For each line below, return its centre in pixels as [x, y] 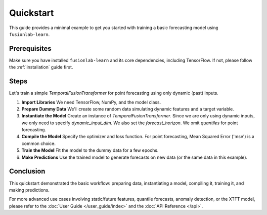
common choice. [39, 143]
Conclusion [27, 171]
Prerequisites [30, 49]
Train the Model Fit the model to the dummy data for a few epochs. [90, 150]
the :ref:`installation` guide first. [41, 67]
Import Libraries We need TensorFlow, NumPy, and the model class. [91, 102]
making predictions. [29, 190]
